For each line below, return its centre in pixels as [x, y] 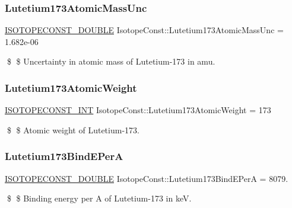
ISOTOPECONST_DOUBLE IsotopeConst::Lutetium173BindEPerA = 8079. [147, 178]
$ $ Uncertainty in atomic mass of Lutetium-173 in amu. [111, 61]
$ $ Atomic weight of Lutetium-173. [73, 129]
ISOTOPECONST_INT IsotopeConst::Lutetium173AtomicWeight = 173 [138, 110]
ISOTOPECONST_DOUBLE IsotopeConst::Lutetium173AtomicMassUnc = [144, 30]
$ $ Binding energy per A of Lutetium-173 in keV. [99, 198]
